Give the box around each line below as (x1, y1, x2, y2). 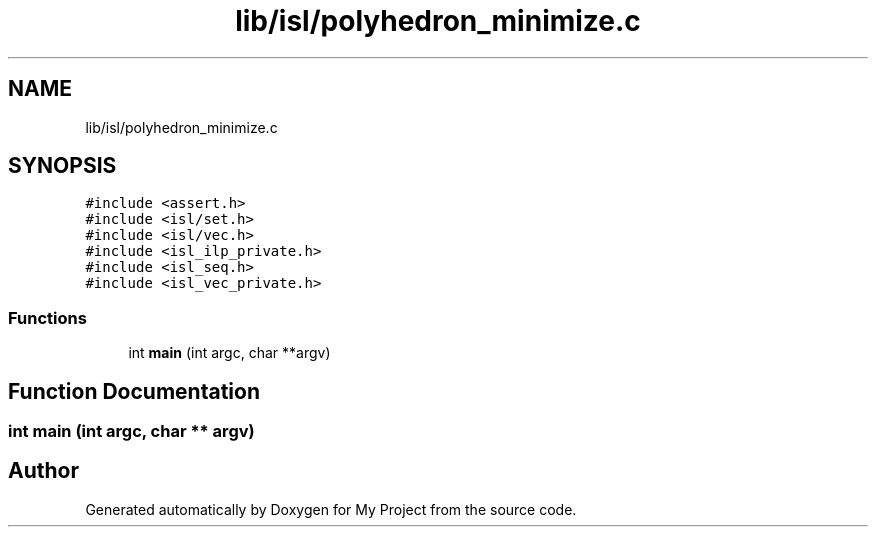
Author (8, 458, 79, 484)
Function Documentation (8, 378, 260, 404)
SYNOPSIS (8, 153, 117, 179)
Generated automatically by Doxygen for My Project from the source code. (85, 500, 577, 518)
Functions (8, 307, 87, 328)
